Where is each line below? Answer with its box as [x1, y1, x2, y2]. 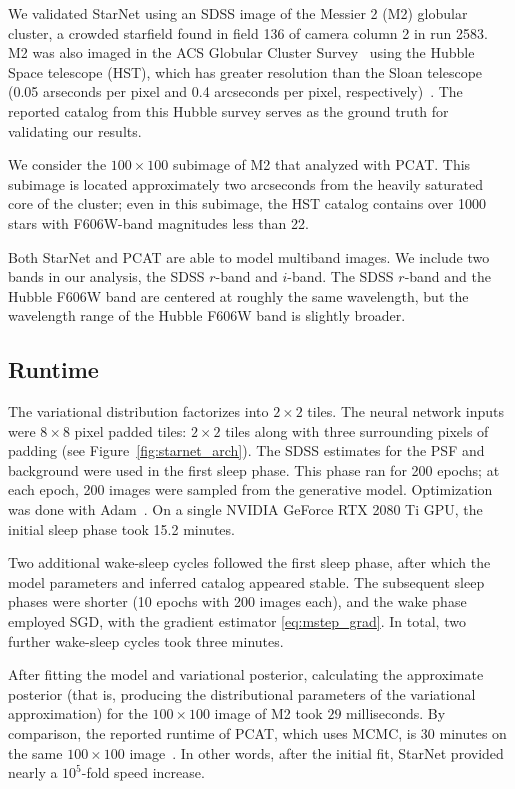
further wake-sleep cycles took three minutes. [8, 630, 284, 651]
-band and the [404, 266, 491, 287]
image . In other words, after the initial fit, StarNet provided [129, 742, 504, 763]
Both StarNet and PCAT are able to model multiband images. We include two [8, 246, 490, 267]
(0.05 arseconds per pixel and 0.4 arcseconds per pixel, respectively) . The [8, 81, 463, 102]
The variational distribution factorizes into [8, 401, 269, 422]
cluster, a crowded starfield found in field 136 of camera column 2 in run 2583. [8, 22, 488, 43]
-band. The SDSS [287, 266, 394, 287]
